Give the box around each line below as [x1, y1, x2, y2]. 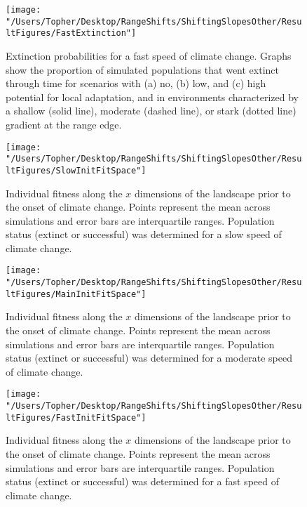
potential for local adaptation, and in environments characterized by [6, 89, 299, 104]
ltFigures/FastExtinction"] [6, 28, 137, 39]
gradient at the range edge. [6, 117, 122, 131]
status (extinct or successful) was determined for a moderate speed [6, 350, 292, 365]
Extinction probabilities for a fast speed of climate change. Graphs [6, 48, 292, 62]
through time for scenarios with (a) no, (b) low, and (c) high [6, 76, 266, 91]
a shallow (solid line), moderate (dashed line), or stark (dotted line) [6, 103, 296, 118]
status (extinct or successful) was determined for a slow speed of [6, 227, 282, 242]
